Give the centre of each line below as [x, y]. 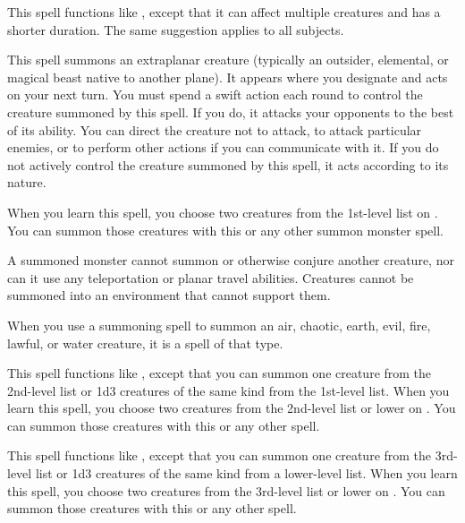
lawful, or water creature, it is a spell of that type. [145, 343]
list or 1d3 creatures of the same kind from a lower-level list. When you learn [246, 473]
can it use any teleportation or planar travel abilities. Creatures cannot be [211, 277]
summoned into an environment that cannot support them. [169, 295]
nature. [27, 182]
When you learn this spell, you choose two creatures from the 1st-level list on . [223, 212]
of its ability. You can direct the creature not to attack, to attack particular [215, 129]
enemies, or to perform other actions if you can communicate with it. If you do [223, 147]
